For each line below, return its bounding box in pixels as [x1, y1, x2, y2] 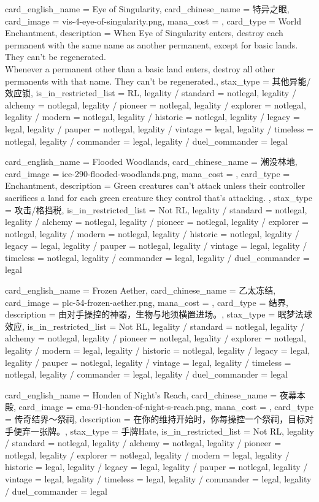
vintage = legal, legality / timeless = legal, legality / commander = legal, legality [5, 472, 312, 485]
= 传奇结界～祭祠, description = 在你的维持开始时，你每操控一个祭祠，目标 [5, 413, 306, 425]
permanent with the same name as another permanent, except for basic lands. [5, 38, 298, 51]
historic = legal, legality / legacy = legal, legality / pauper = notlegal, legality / [5, 460, 308, 473]
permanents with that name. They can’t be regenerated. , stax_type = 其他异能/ [5, 74, 311, 87]
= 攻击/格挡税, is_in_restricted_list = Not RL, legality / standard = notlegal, [5, 203, 307, 216]
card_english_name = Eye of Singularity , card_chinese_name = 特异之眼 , [5, 2, 290, 15]
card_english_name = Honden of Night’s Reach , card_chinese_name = [5, 388, 277, 401]
